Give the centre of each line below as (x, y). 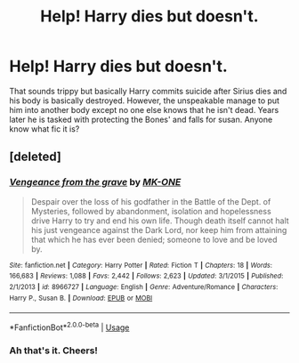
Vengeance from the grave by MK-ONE (95, 182)
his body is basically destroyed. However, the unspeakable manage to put (145, 101)
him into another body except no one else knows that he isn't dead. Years (144, 109)
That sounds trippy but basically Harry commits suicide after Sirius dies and (148, 91)
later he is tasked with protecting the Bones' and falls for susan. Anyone (141, 119)
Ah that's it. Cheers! (53, 351)
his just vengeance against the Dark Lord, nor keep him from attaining (159, 230)
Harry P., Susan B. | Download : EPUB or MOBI (81, 298)
